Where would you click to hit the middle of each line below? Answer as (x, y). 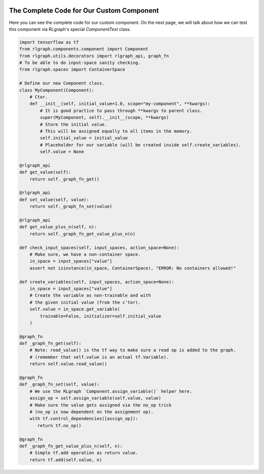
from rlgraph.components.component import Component (84, 49)
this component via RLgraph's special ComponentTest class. (70, 29)
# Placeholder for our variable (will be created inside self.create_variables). (141, 145)
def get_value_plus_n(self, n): (58, 227)
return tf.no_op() (59, 425)
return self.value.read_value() (68, 364)
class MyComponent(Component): (57, 90)
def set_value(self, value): (54, 200)
